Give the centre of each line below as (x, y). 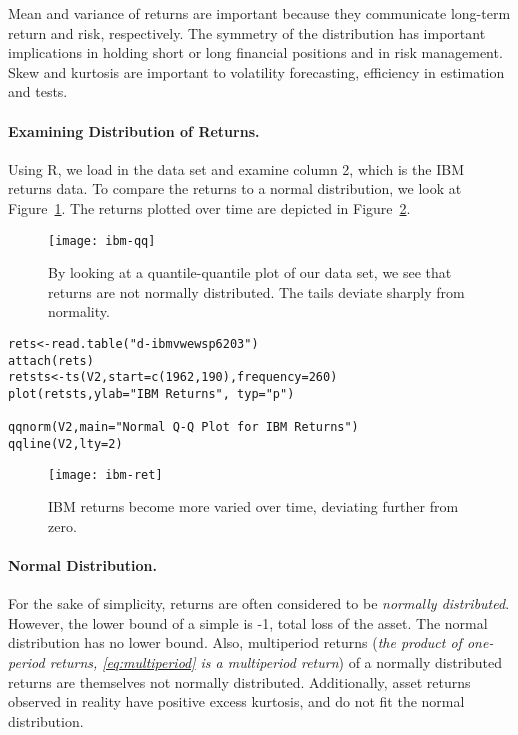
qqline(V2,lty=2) (65, 443)
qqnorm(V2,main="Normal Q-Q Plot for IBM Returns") (183, 427)
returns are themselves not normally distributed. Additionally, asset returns (239, 681)
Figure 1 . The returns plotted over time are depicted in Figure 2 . (209, 207)
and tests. (38, 91)
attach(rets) (51, 360)
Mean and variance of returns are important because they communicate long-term (259, 13)
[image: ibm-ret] (105, 474)
